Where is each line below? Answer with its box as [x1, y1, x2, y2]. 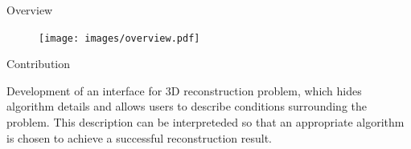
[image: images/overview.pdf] [39, 32, 200, 44]
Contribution [6, 55, 71, 72]
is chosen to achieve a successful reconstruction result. [6, 129, 272, 146]
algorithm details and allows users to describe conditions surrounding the [6, 98, 367, 115]
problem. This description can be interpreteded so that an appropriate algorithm [6, 114, 405, 131]
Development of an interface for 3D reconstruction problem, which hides [6, 82, 362, 99]
